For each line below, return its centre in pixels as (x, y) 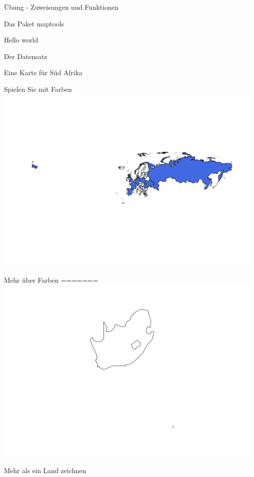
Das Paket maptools (34, 23)
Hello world (21, 40)
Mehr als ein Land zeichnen (45, 470)
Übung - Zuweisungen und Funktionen (61, 7)
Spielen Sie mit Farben (38, 89)
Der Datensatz (26, 56)
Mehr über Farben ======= (51, 280)
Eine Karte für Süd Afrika (43, 73)
